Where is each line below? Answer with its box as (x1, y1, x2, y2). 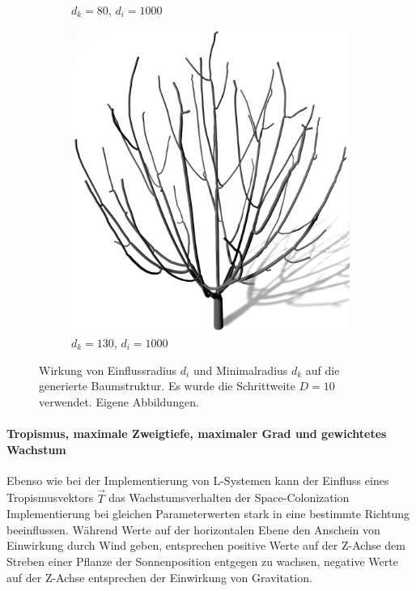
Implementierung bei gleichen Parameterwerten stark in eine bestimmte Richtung (6, 505, 410, 522)
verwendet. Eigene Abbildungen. (39, 393, 199, 410)
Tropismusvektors (6, 489, 94, 506)
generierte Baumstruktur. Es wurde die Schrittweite (39, 377, 295, 394)
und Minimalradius (193, 361, 288, 378)
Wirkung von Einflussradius (39, 361, 177, 378)
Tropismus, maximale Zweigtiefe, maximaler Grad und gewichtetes (6, 424, 387, 441)
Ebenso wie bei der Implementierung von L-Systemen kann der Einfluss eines (6, 471, 389, 488)
